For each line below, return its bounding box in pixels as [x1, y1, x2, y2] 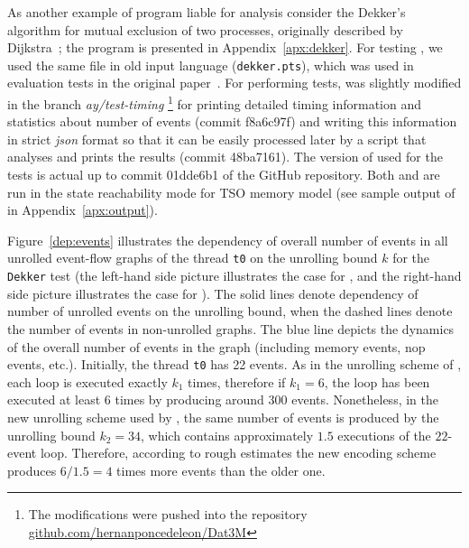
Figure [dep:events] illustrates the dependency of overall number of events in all [7, 230, 448, 249]
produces [7, 460, 57, 479]
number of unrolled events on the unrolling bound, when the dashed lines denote [7, 302, 453, 320]
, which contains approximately [141, 425, 314, 444]
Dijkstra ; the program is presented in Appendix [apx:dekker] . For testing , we [7, 38, 443, 57]
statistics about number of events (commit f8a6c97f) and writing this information [7, 112, 457, 131]
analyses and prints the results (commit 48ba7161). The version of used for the [7, 147, 443, 166]
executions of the [337, 425, 431, 444]
